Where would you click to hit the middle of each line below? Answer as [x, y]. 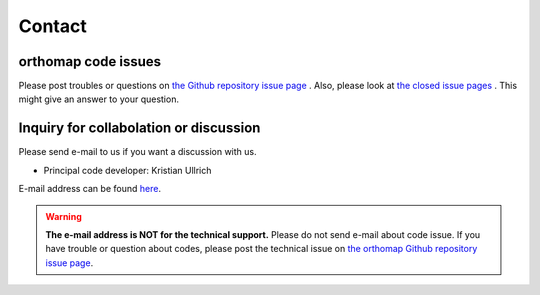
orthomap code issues [90, 61]
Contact [52, 26]
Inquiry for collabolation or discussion [139, 128]
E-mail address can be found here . [90, 189]
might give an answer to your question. [99, 99]
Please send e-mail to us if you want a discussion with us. [137, 152]
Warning [63, 216]
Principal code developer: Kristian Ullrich [127, 170]
